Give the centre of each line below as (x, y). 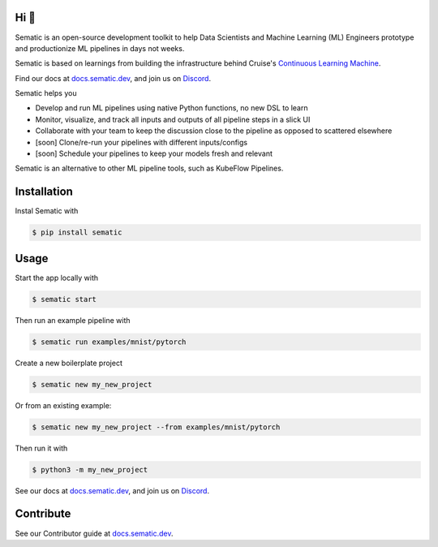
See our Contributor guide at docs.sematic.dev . (94, 533)
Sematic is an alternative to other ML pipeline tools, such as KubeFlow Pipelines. (149, 168)
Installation (44, 192)
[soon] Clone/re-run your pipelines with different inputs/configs (141, 142)
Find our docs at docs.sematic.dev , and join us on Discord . (113, 78)
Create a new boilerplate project (69, 363)
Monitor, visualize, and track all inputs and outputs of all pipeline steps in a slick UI (173, 119)
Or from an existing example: (63, 405)
